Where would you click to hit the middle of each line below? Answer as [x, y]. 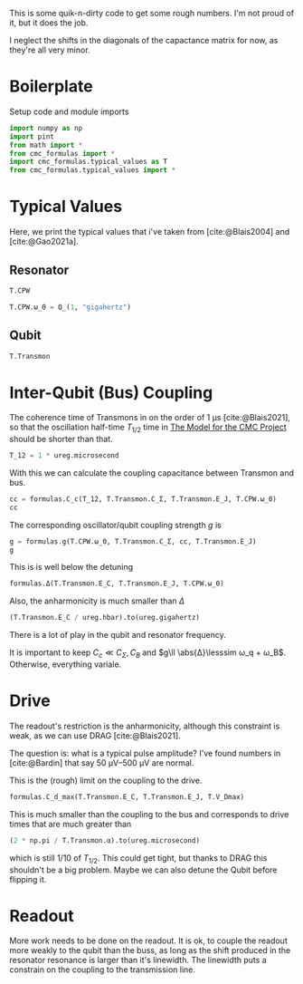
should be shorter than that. [61, 439]
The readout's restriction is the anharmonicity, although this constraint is [145, 726]
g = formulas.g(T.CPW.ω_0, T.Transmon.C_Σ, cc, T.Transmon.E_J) [133, 541]
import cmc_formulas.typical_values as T [89, 162]
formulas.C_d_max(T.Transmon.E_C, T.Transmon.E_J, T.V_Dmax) [127, 796]
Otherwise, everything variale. [66, 664]
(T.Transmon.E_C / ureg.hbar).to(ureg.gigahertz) [105, 618]
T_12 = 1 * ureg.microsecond [64, 456]
